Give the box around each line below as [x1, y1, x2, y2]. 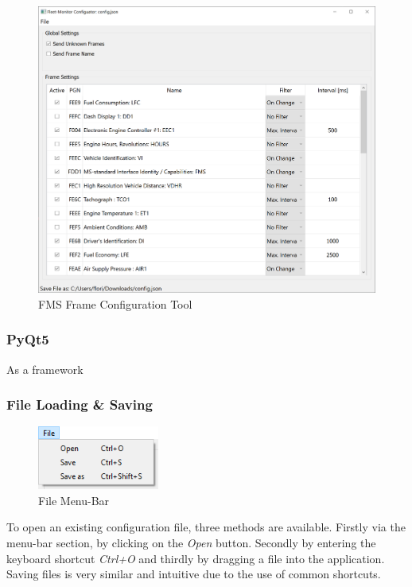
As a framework [6, 360, 84, 377]
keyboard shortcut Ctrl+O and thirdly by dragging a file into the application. [6, 550, 385, 566]
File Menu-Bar [38, 492, 110, 508]
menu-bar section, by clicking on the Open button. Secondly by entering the [6, 534, 376, 550]
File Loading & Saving [6, 395, 153, 414]
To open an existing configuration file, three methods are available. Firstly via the [6, 519, 406, 535]
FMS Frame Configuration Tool [38, 295, 192, 312]
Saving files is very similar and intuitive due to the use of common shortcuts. [6, 566, 381, 582]
